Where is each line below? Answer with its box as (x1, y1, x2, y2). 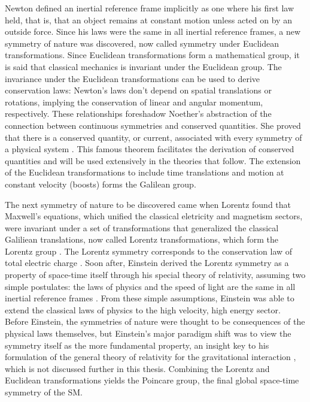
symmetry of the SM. (5, 386, 83, 398)
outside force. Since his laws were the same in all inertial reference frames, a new (5, 25, 301, 38)
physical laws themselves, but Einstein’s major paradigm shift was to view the (5, 327, 291, 340)
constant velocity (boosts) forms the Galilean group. (5, 177, 196, 190)
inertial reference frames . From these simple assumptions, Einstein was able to (5, 292, 294, 304)
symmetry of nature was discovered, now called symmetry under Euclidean (5, 37, 279, 49)
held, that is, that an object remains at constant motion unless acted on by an (5, 13, 292, 26)
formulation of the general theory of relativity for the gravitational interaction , (5, 350, 296, 363)
